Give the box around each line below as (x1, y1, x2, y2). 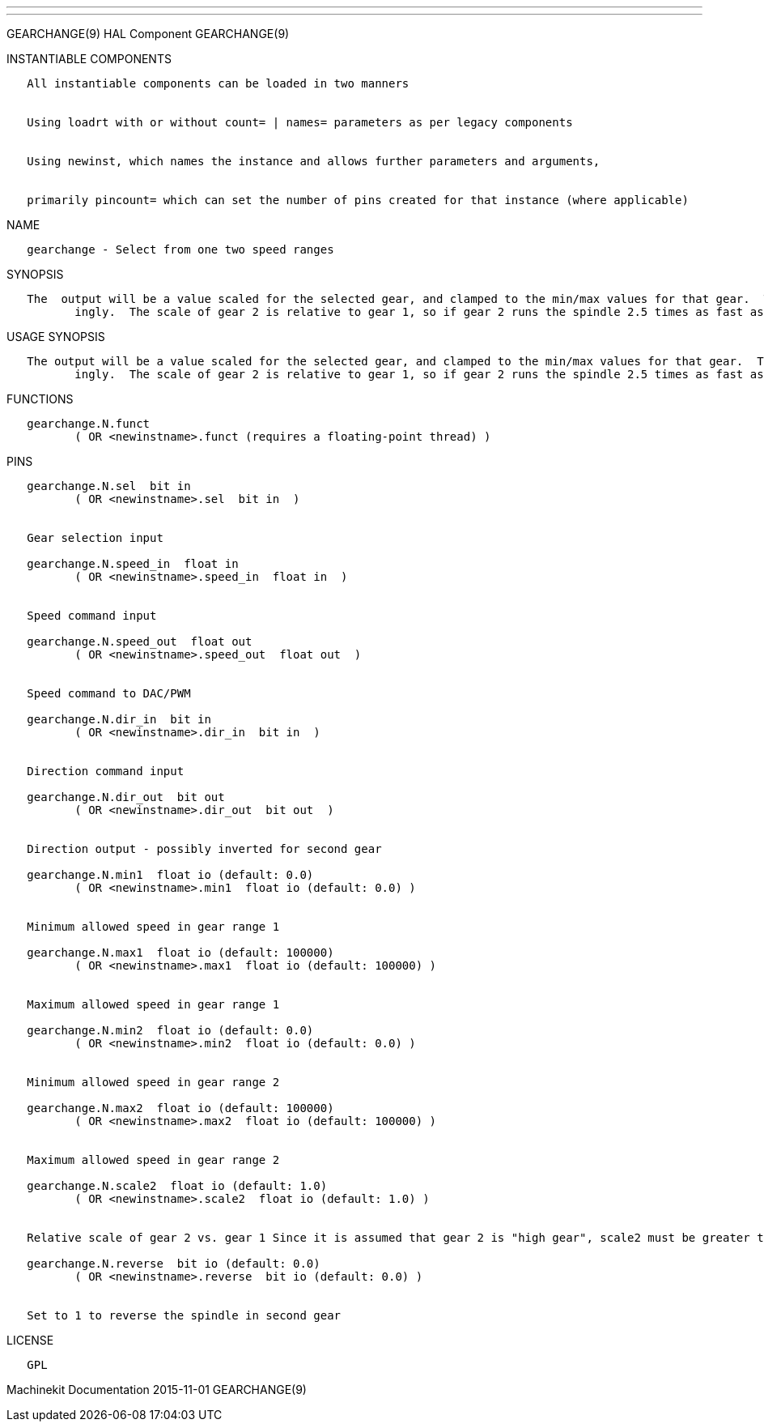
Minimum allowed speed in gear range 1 (27, 920, 280, 933)
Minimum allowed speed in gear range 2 (27, 1076, 280, 1089)
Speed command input (27, 609, 157, 622)
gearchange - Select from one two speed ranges (27, 243, 334, 256)
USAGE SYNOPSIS (6, 330, 105, 343)
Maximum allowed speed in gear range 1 (27, 998, 280, 1011)
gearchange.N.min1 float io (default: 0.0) (27, 868, 314, 881)
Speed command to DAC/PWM (27, 687, 191, 700)
